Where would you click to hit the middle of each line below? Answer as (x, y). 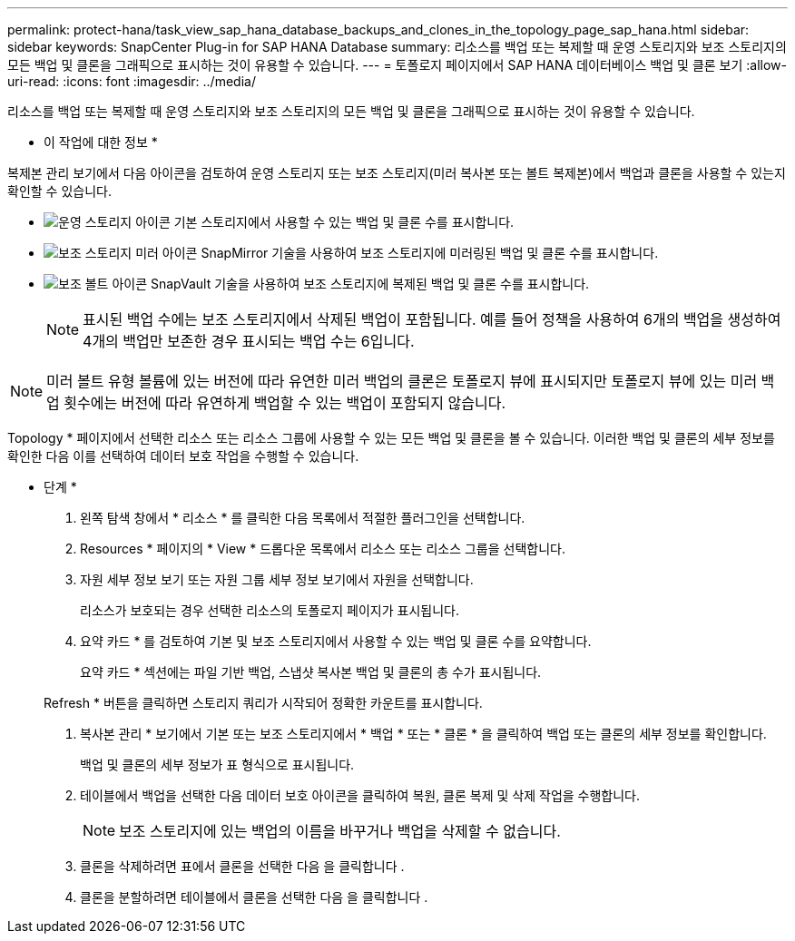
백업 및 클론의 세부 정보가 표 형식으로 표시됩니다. (217, 765)
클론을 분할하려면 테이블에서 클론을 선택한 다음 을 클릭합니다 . (254, 897)
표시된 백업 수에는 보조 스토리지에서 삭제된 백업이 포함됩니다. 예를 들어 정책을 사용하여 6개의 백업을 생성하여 (432, 319)
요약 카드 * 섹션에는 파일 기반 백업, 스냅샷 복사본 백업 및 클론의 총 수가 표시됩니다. (311, 672)
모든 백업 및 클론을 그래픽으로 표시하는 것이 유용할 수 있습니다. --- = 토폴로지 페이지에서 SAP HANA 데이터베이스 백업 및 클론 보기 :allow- (397, 65)
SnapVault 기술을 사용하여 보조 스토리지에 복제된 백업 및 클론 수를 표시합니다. (370, 284)
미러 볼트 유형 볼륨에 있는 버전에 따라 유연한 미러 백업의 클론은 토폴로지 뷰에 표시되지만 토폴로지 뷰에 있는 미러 (402, 381)
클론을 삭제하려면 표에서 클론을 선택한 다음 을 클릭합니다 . (242, 866)
